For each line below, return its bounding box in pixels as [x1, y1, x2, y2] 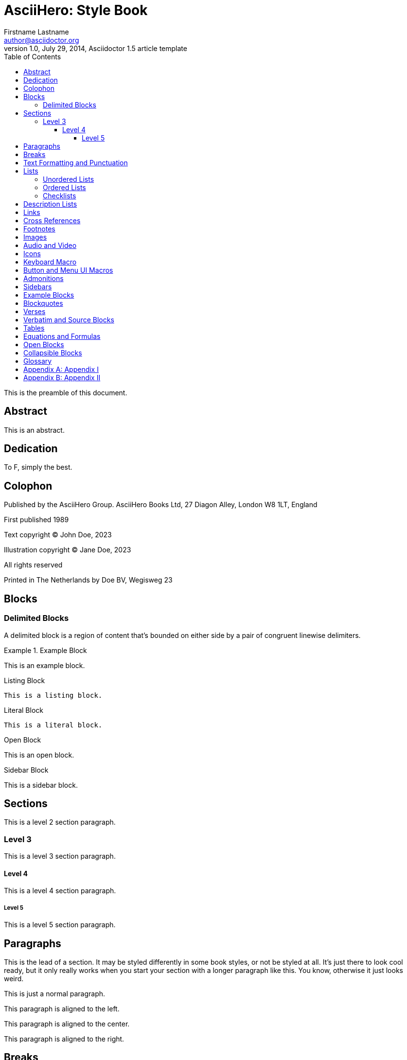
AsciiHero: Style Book [4, 2, 148, 18]
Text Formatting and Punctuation [23, 158, 128, 167]
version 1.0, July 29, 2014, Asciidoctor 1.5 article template [4, 44, 187, 53]
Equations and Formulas [23, 332, 101, 340]
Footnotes [23, 224, 55, 233]
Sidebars [23, 282, 52, 291]
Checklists [43, 191, 76, 200]
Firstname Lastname [4, 27, 69, 36]
